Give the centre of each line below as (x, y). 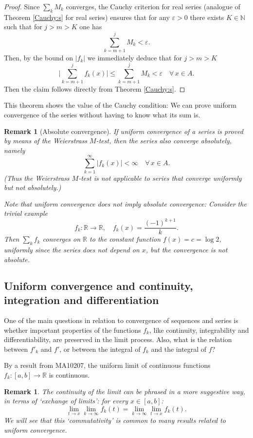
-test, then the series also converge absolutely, (164, 141)
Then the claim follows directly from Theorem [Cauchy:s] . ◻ (95, 88)
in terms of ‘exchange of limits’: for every (66, 401)
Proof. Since (22, 6)
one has (91, 27)
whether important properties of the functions (72, 330)
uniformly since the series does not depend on (72, 250)
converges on (62, 239)
